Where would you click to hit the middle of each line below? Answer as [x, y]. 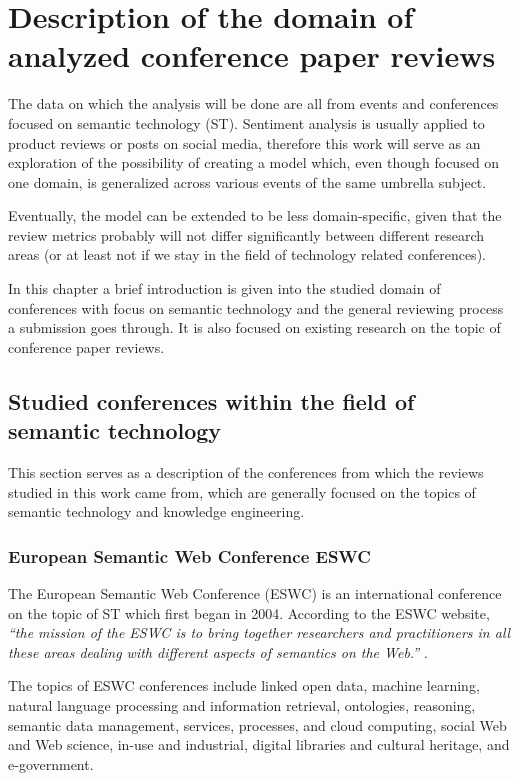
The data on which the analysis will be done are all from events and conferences [253, 103]
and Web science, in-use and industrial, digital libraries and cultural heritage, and [259, 744]
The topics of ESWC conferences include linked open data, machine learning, [244, 685]
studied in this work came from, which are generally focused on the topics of [242, 491]
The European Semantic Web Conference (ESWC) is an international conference [255, 593]
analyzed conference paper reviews [252, 55]
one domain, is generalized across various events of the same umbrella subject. [247, 181]
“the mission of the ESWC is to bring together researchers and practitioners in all [259, 632]
